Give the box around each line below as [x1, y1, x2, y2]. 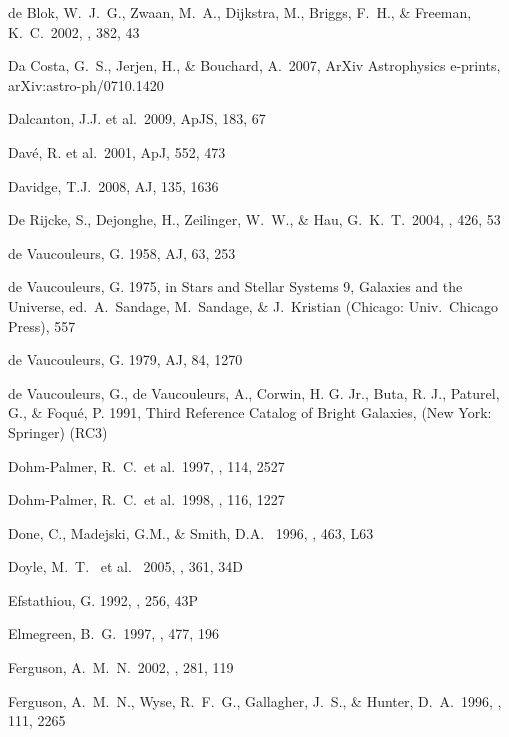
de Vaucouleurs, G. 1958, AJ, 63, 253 [8, 242, 236, 263]
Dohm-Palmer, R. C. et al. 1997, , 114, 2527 [8, 455, 285, 476]
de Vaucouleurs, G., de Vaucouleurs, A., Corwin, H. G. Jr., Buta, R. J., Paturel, [8, 382, 500, 403]
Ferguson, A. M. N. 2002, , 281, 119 [8, 657, 234, 678]
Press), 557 [8, 315, 76, 336]
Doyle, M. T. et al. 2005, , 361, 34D [8, 556, 243, 577]
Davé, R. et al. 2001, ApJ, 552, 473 [8, 141, 226, 162]
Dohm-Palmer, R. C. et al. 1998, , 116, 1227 [8, 489, 285, 510]
